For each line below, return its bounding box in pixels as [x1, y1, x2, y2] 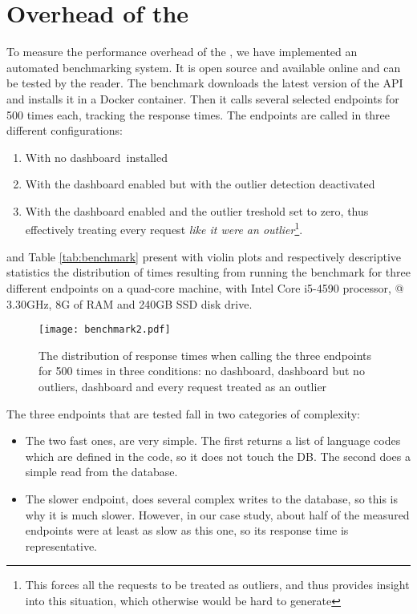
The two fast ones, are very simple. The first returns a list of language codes [25, 432, 401, 449]
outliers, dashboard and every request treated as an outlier [38, 378, 327, 394]
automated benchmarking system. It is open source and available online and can [6, 59, 401, 75]
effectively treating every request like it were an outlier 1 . [25, 219, 303, 238]
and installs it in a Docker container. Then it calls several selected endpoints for [6, 90, 399, 107]
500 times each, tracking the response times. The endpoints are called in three [6, 106, 391, 123]
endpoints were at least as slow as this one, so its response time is [25, 522, 349, 539]
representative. [25, 537, 98, 554]
